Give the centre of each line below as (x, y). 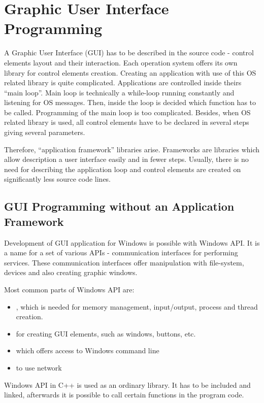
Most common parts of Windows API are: (69, 289)
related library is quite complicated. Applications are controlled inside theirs (123, 82)
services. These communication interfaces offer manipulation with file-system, (124, 262)
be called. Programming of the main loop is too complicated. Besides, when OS (127, 112)
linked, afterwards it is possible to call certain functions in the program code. (124, 395)
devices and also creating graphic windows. (71, 272)
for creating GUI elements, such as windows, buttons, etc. (106, 333)
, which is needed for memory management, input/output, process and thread (137, 306)
